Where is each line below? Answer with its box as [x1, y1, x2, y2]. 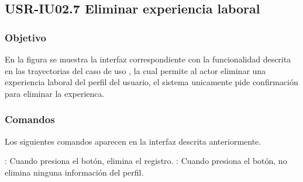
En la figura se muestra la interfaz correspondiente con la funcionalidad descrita [5, 53, 291, 65]
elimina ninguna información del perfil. [5, 166, 144, 178]
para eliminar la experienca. [5, 87, 105, 99]
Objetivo [5, 30, 46, 44]
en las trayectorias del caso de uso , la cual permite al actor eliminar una [5, 64, 266, 76]
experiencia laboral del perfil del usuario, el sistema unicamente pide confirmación [5, 76, 298, 88]
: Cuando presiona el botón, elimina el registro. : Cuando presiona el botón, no [5, 155, 287, 167]
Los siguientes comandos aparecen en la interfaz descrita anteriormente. [5, 135, 261, 147]
